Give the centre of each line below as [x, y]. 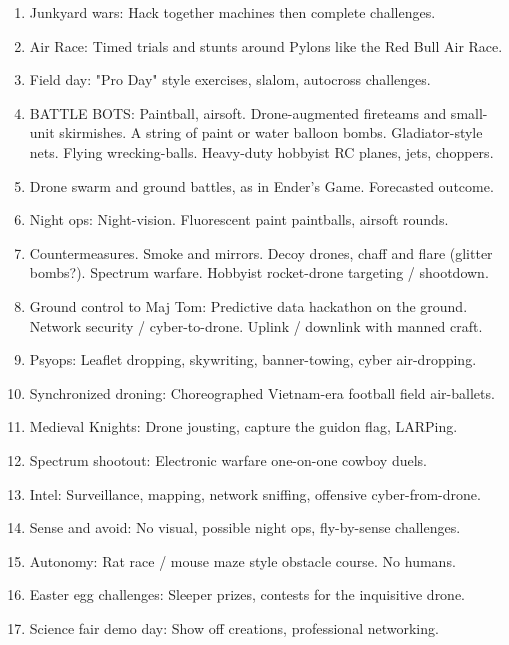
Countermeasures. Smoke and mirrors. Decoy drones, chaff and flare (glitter [261, 252]
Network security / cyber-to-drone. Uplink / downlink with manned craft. [256, 325]
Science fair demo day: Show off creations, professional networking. [234, 627]
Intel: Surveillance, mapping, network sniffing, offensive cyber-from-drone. [255, 493]
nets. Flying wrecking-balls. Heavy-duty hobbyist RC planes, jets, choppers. [261, 151]
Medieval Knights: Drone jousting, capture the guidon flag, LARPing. [243, 426]
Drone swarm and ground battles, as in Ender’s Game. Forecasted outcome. [261, 185]
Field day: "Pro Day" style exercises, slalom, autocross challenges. [230, 79]
